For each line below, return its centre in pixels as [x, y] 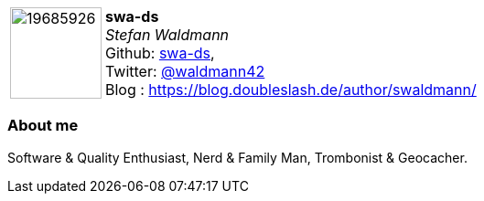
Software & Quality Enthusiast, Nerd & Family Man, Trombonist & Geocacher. [237, 157]
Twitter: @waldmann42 [185, 71]
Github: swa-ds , [160, 53]
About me [43, 126]
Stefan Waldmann [167, 35]
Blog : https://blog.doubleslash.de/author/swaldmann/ [291, 90]
